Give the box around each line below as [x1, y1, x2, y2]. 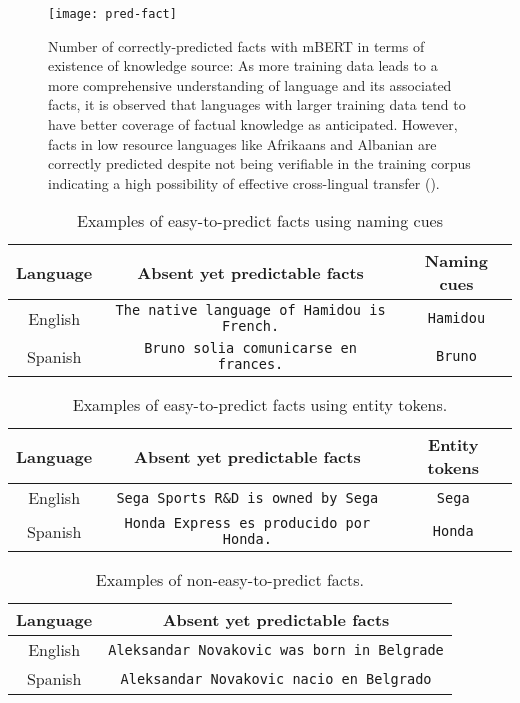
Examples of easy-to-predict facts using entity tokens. [72, 393, 448, 417]
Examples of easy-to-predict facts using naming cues [76, 209, 444, 233]
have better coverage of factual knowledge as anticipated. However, [48, 114, 458, 135]
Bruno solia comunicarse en [144, 340, 357, 357]
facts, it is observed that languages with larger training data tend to [48, 94, 466, 115]
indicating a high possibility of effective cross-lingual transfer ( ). [48, 172, 440, 193]
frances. [217, 356, 284, 373]
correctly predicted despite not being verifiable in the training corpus [48, 153, 471, 174]
